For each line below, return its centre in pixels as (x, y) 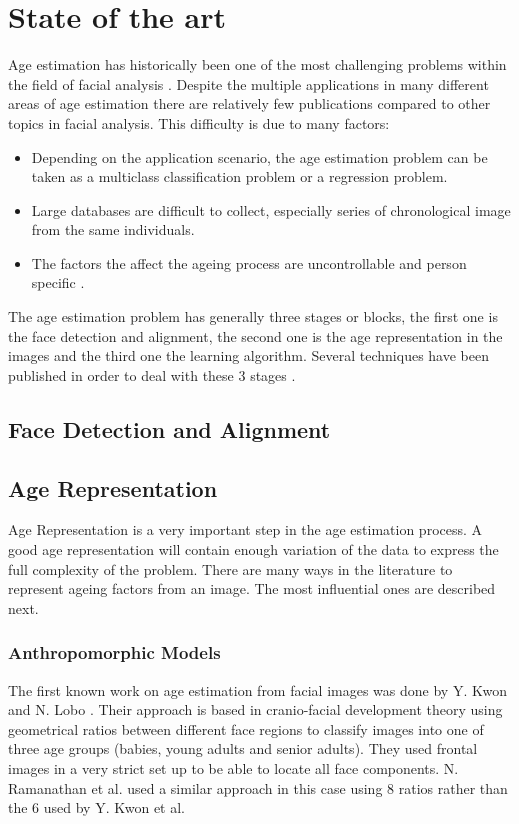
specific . (58, 282)
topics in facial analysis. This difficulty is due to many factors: (199, 122)
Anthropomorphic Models (114, 652)
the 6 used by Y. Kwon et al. (97, 807)
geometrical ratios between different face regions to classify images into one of (246, 728)
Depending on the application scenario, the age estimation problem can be (259, 156)
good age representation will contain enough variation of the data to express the (253, 549)
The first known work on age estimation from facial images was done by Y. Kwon (257, 689)
